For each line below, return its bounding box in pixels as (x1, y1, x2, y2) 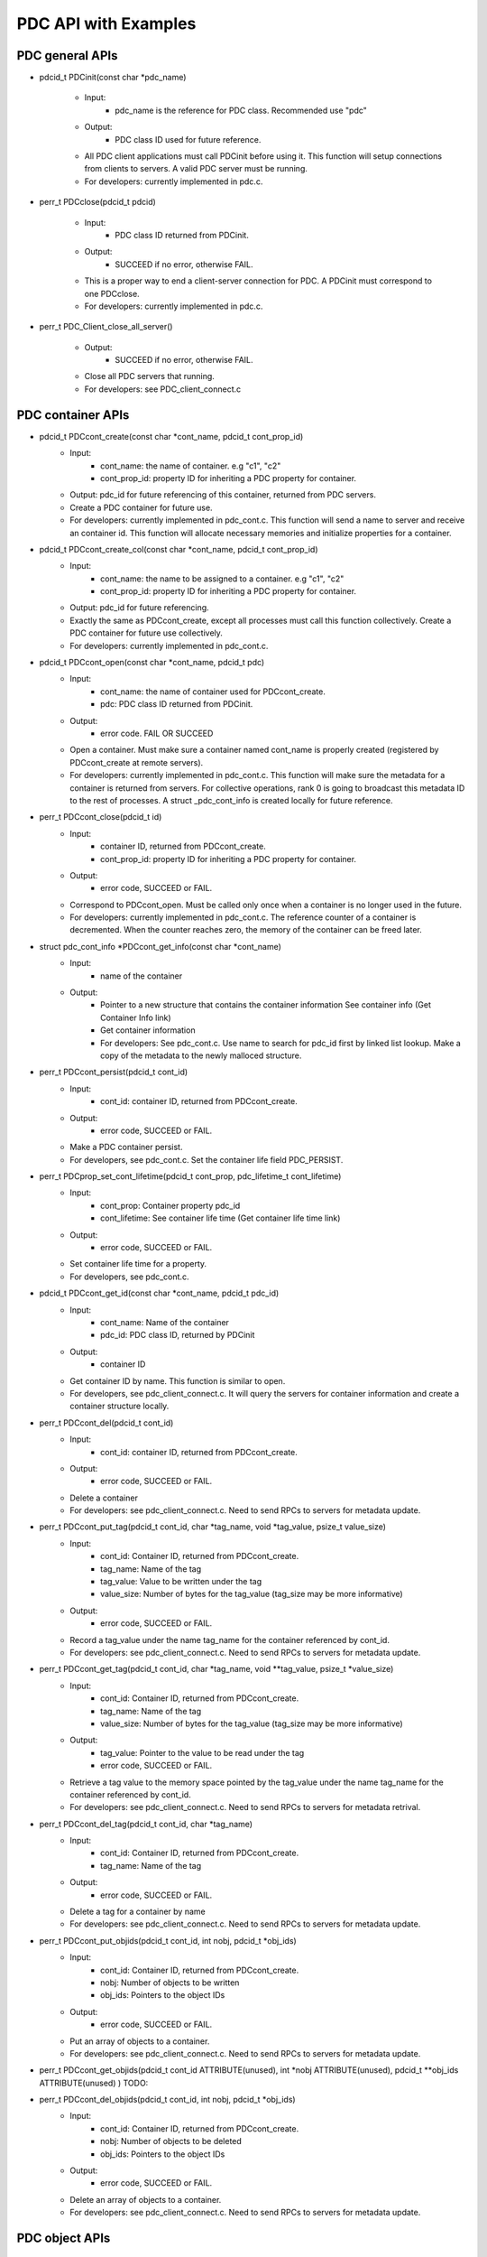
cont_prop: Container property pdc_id (100, 1200, 241, 1211)
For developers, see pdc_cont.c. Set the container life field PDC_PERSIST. (69, 1154, 344, 1165)
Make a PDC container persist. (69, 1142, 183, 1153)
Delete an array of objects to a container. (69, 2194, 222, 2205)
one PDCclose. (84, 288, 140, 299)
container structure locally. (69, 1400, 170, 1412)
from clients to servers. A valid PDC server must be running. (84, 163, 308, 174)
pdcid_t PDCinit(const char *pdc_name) (39, 72, 187, 83)
